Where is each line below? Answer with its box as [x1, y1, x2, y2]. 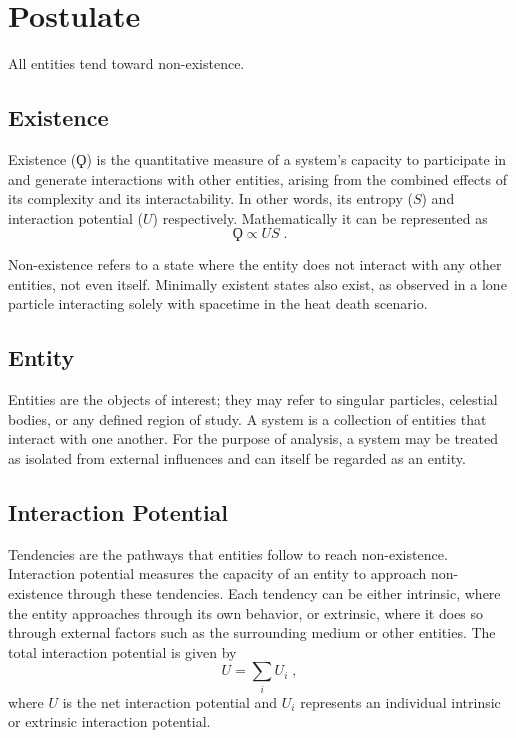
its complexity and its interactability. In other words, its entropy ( [8, 188, 413, 209]
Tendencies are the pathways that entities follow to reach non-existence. [8, 543, 448, 564]
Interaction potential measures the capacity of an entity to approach [8, 563, 427, 584]
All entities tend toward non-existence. [8, 53, 245, 74]
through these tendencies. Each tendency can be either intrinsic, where [67, 583, 501, 604]
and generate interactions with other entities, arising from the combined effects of [8, 168, 508, 189]
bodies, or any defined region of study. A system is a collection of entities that [8, 408, 487, 429]
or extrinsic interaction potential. [8, 711, 211, 732]
